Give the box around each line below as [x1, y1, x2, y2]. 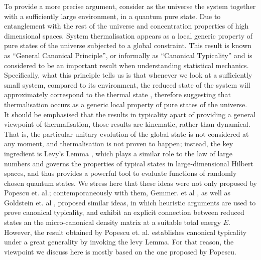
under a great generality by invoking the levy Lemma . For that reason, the [4, 236, 234, 247]
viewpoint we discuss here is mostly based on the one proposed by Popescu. [4, 246, 236, 256]
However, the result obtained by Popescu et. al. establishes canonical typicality [4, 226, 247, 237]
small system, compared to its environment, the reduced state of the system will [4, 79, 250, 90]
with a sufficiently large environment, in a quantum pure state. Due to [4, 11, 221, 21]
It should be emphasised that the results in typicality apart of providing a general [4, 109, 256, 119]
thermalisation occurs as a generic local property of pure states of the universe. [4, 99, 247, 109]
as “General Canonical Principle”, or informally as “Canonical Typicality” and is [4, 50, 252, 60]
